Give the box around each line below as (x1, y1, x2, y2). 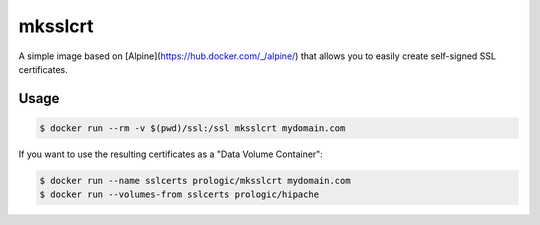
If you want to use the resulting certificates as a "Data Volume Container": (18, 148, 324, 160)
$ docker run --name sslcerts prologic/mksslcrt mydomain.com (39, 175, 351, 186)
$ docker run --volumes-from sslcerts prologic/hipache (39, 189, 320, 200)
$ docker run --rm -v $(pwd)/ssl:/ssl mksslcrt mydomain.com (39, 122, 346, 134)
